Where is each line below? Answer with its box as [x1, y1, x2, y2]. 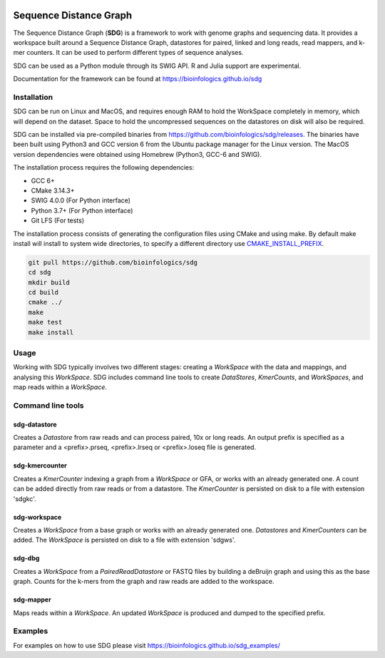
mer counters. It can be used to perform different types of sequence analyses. [13, 48, 244, 57]
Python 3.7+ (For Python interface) [31, 206, 133, 215]
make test [28, 318, 63, 327]
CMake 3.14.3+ [31, 186, 75, 195]
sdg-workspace [13, 513, 62, 521]
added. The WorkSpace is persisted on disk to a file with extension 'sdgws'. [13, 535, 236, 545]
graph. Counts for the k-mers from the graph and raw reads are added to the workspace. [13, 577, 274, 586]
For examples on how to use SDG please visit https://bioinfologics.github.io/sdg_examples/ [13, 641, 281, 649]
